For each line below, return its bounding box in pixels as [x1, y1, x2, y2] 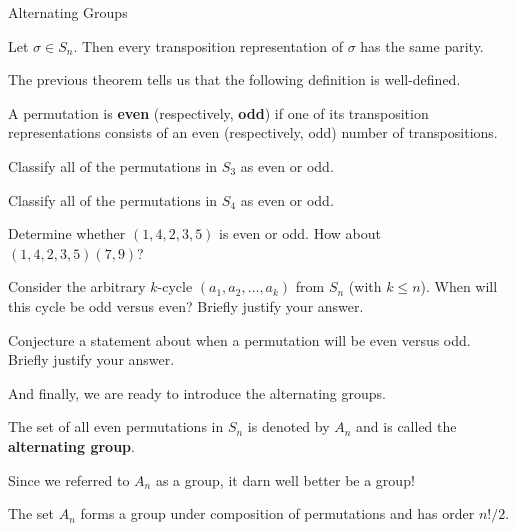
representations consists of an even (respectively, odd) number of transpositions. [8, 122, 498, 143]
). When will [420, 276, 498, 297]
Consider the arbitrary [8, 276, 146, 297]
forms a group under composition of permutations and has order [80, 503, 475, 524]
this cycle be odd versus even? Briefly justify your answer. [8, 295, 364, 316]
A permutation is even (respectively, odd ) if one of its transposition [8, 102, 429, 123]
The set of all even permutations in [8, 416, 224, 437]
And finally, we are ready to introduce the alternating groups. [8, 382, 386, 403]
